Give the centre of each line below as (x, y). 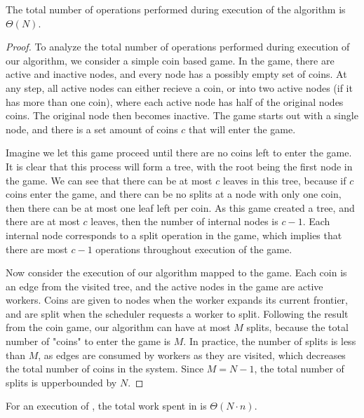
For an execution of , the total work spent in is (106, 406)
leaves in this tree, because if (284, 180)
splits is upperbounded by (61, 382)
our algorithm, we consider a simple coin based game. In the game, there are (170, 60)
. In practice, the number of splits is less (270, 341)
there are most (37, 249)
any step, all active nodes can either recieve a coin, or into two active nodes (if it (179, 87)
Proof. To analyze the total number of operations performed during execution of (178, 47)
